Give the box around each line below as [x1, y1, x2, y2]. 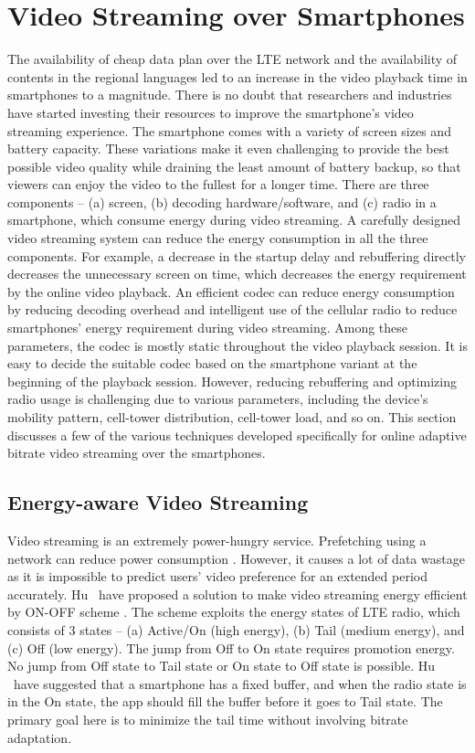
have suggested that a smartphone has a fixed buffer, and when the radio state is [13, 673, 467, 693]
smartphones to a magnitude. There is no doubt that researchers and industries [7, 85, 452, 104]
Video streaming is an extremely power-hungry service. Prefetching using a [7, 530, 427, 549]
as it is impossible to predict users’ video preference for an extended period [7, 567, 427, 586]
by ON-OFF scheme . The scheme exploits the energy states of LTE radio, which [7, 602, 460, 621]
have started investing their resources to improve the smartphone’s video [7, 102, 414, 122]
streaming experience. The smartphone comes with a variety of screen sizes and [7, 121, 451, 140]
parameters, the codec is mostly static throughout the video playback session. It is [7, 335, 468, 355]
